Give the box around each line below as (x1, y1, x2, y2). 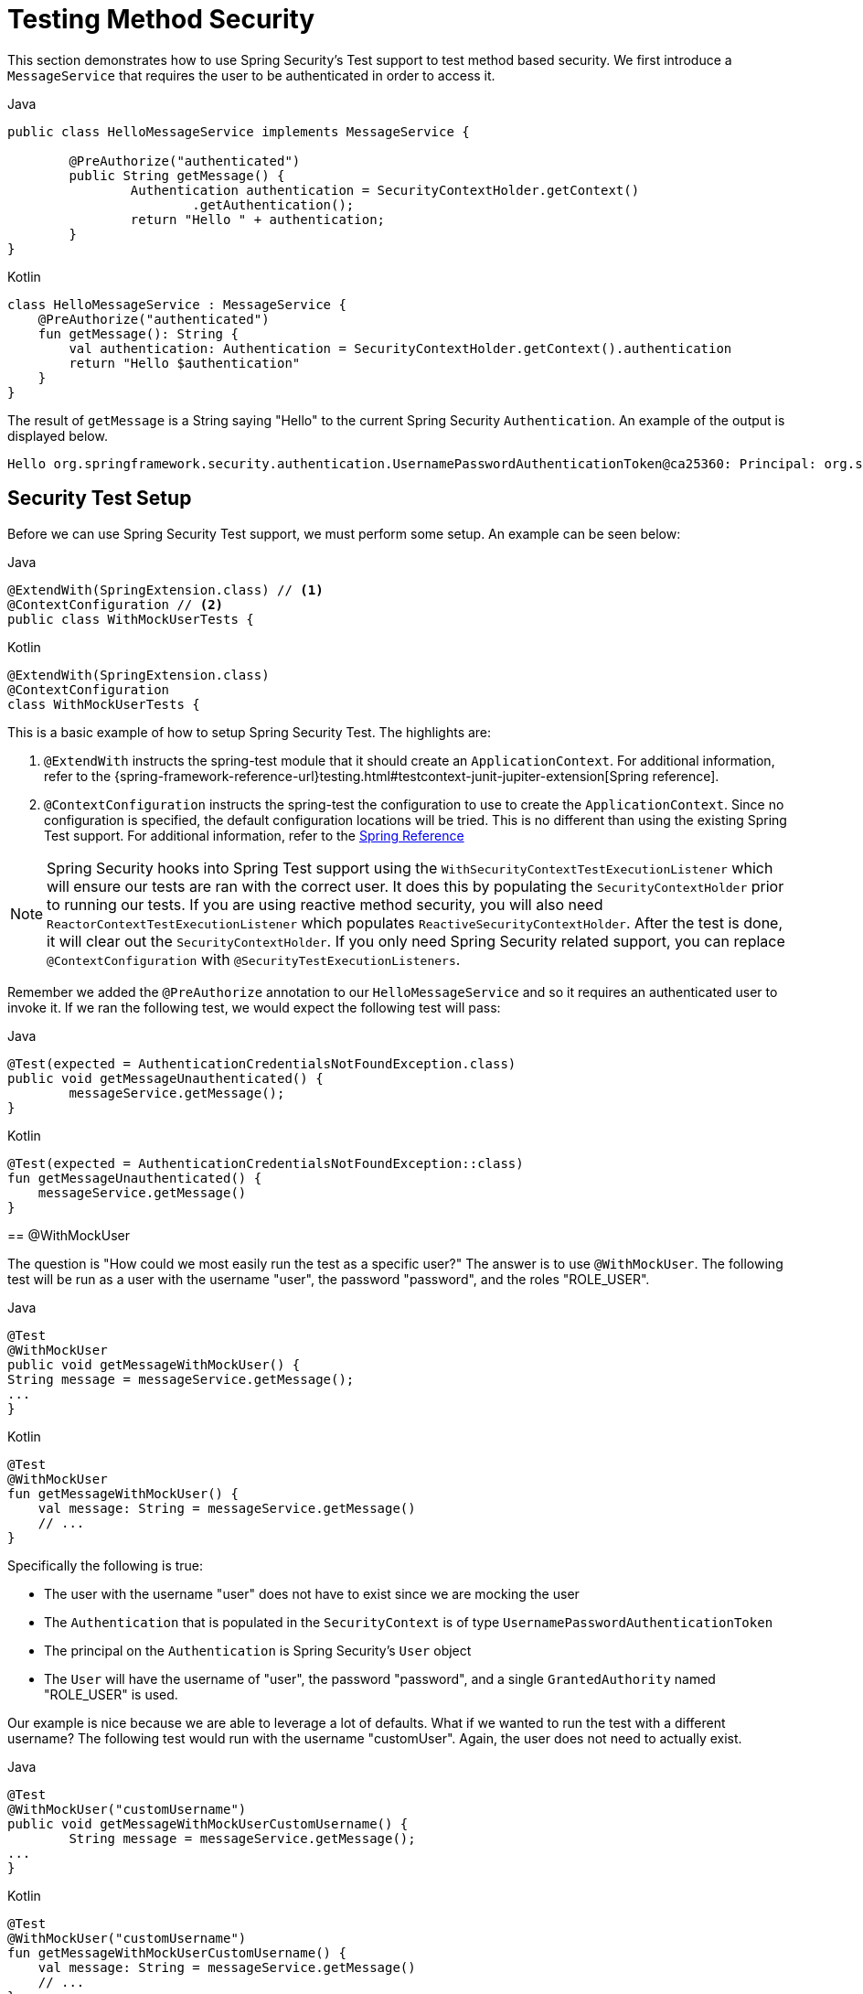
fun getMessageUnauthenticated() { (7, 1170, 262, 1185)
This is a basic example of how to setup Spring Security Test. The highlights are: (7, 724, 492, 740)
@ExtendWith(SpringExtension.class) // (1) (7, 582, 324, 597)
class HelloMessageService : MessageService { (7, 296, 346, 312)
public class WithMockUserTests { (7, 611, 254, 627)
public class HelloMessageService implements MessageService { (7, 123, 470, 139)
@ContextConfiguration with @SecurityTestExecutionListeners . (47, 949, 461, 969)
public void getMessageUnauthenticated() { (7, 1070, 324, 1086)
